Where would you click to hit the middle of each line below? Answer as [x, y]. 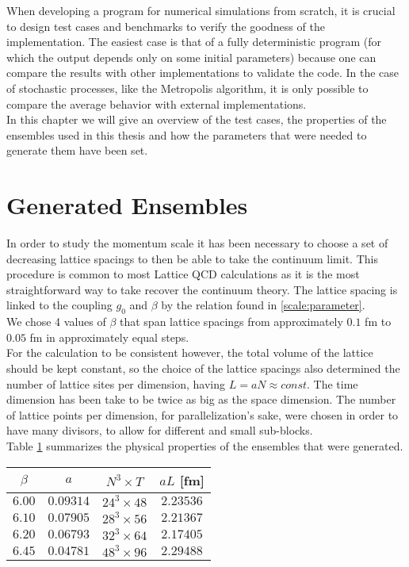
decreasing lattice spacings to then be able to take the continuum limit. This [192, 258]
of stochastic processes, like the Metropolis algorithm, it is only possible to [187, 88]
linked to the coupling [59, 305]
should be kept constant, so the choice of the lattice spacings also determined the [203, 368]
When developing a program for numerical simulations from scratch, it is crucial [201, 10]
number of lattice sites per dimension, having [116, 383]
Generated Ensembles [127, 205]
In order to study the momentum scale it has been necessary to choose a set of [197, 243]
